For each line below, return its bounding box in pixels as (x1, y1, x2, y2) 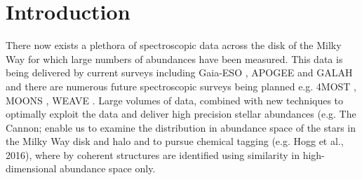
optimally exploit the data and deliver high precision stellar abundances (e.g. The (6, 106, 356, 121)
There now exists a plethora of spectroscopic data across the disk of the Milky (6, 38, 342, 53)
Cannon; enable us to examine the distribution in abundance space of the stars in (6, 120, 356, 134)
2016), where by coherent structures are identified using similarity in (6, 147, 300, 162)
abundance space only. (60, 161, 156, 176)
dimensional (6, 161, 57, 176)
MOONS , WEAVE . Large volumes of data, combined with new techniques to (6, 92, 344, 107)
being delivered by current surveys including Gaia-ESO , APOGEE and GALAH (6, 65, 353, 80)
